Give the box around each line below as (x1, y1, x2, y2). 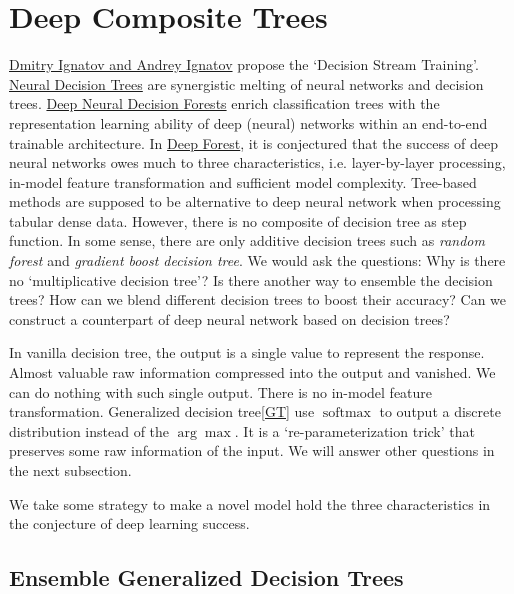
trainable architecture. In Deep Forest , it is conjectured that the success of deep (9, 132, 499, 153)
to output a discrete (379, 401, 501, 422)
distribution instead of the (9, 420, 170, 441)
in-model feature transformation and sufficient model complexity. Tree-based (9, 171, 477, 192)
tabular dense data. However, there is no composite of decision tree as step (9, 210, 467, 231)
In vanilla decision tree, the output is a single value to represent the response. (9, 342, 485, 363)
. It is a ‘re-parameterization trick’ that (234, 420, 475, 441)
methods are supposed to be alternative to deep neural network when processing (9, 191, 501, 212)
